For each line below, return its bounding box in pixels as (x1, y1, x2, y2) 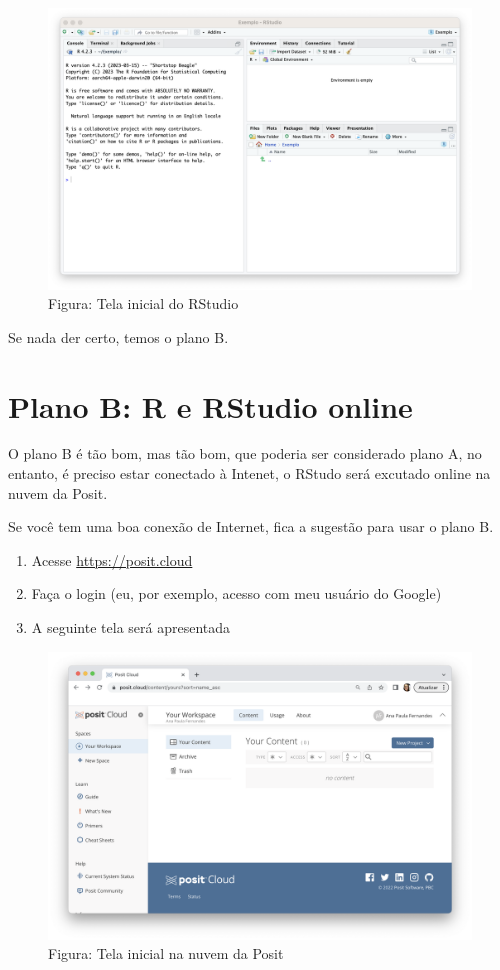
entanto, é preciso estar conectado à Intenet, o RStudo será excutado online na (8, 463, 491, 484)
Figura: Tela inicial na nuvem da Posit (48, 943, 284, 964)
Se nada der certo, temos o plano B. (8, 326, 229, 347)
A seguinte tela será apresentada (31, 617, 231, 638)
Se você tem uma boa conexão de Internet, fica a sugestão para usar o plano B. (8, 516, 494, 537)
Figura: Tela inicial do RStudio (48, 293, 239, 314)
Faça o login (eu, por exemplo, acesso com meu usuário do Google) (31, 583, 442, 604)
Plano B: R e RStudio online (8, 385, 413, 426)
